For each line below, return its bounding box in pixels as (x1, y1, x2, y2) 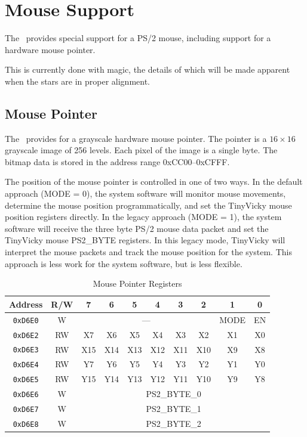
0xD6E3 (13, 346, 39, 355)
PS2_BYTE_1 (146, 402, 201, 415)
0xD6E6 (13, 390, 39, 399)
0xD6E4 (13, 361, 39, 370)
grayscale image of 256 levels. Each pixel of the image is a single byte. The (5, 144, 278, 156)
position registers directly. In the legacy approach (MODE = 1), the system (5, 210, 282, 223)
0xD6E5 (13, 376, 39, 385)
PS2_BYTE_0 (146, 388, 201, 400)
